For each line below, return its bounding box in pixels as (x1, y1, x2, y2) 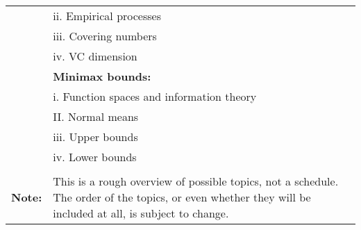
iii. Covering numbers (53, 28, 157, 44)
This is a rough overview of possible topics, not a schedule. (53, 173, 339, 189)
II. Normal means (53, 108, 139, 124)
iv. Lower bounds (53, 149, 137, 165)
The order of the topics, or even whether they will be (53, 189, 311, 205)
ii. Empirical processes (53, 8, 161, 24)
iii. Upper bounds (53, 129, 138, 145)
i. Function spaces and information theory (53, 88, 257, 104)
